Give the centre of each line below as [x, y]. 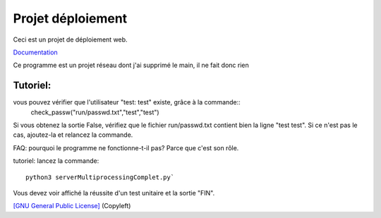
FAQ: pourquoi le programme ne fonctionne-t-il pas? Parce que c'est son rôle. [126, 147]
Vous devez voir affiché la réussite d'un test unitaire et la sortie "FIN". [114, 193]
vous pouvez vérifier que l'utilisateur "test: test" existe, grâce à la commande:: [127, 102]
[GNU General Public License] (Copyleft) [72, 206]
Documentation [35, 52]
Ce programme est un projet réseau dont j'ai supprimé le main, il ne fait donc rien [131, 65]
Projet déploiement [70, 18]
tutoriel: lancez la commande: [56, 161]
